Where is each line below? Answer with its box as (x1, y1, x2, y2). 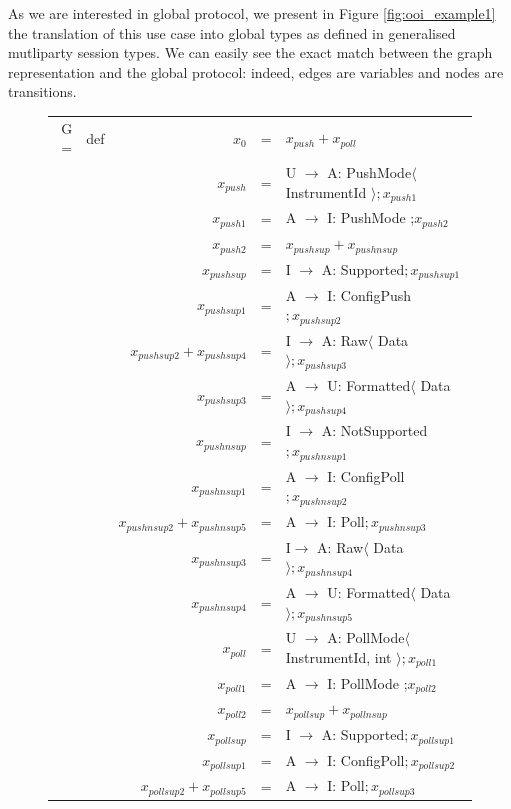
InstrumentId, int (285, 646, 392, 667)
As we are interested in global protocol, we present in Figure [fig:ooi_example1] (8, 3, 496, 23)
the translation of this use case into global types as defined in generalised (8, 22, 456, 43)
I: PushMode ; (327, 207, 415, 228)
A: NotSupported (321, 420, 428, 441)
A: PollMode (327, 627, 405, 648)
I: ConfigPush (327, 284, 412, 305)
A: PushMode (327, 162, 412, 183)
